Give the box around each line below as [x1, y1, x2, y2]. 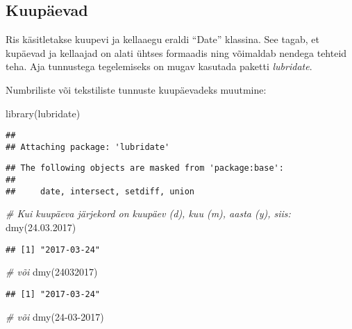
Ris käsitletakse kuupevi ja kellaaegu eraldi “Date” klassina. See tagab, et [6, 32, 319, 47]
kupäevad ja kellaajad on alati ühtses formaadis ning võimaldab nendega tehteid [6, 45, 347, 60]
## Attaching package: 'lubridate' [6, 142, 170, 152]
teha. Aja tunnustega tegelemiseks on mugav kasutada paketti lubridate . [6, 59, 312, 74]
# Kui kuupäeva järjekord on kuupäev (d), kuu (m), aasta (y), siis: [6, 206, 291, 221]
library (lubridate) [6, 106, 81, 120]
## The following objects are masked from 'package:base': [6, 163, 284, 174]
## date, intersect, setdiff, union [6, 186, 195, 196]
